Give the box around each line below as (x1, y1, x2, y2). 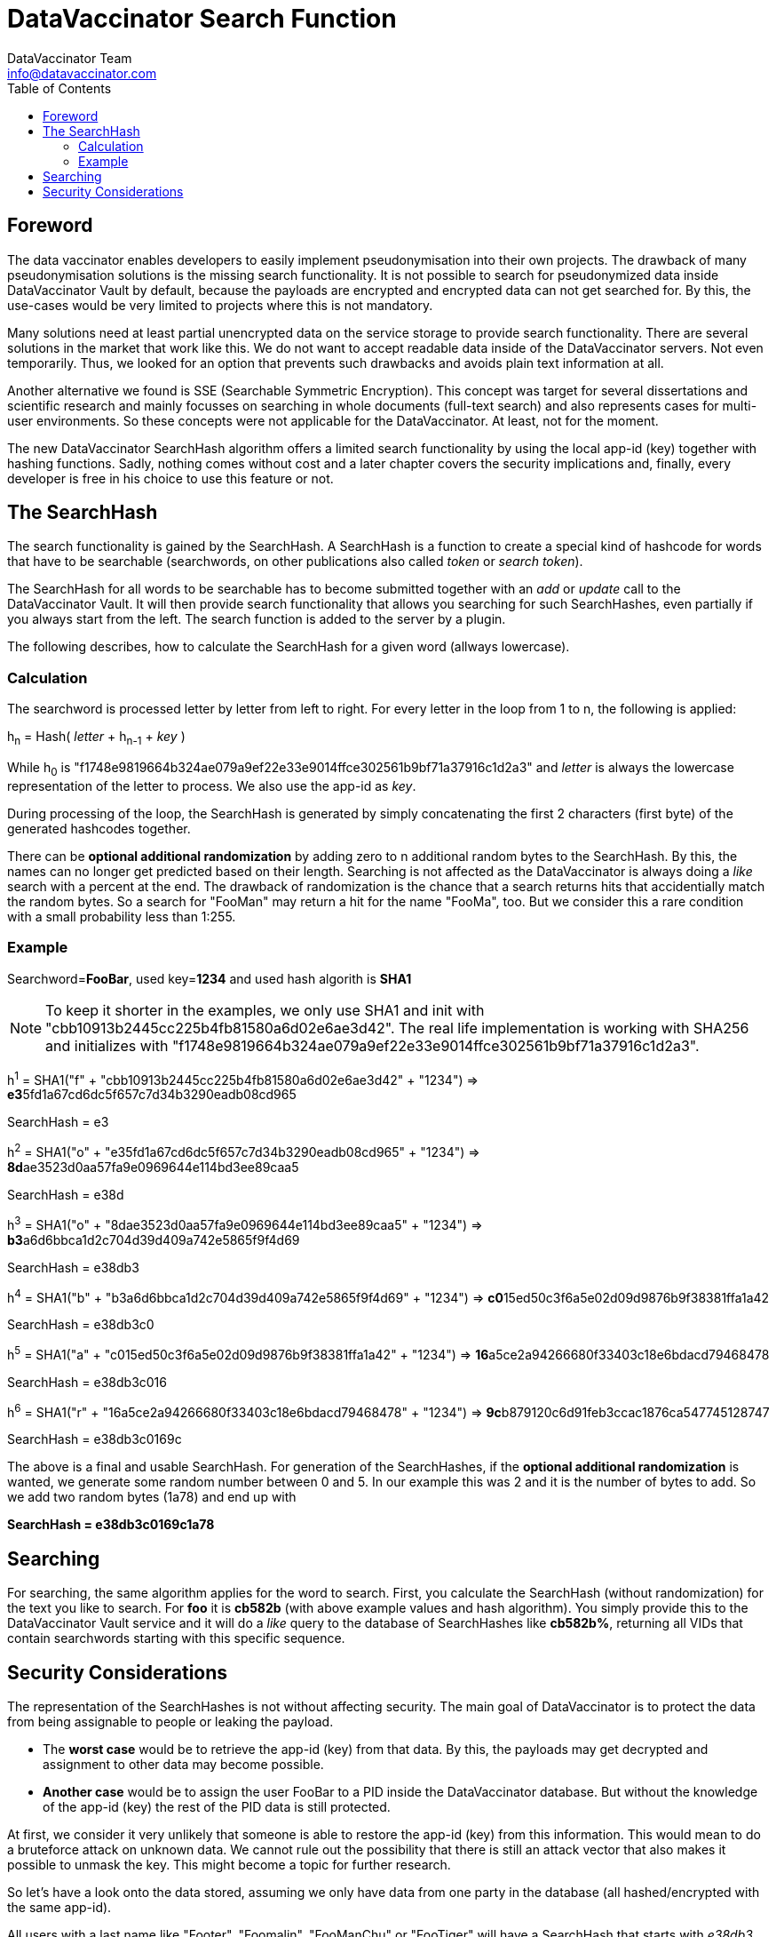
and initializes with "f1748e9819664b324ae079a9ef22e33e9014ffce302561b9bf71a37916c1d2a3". (45, 1036, 700, 1055)
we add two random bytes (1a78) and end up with (7, 1489, 297, 1505)
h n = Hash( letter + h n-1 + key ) (7, 729, 186, 747)
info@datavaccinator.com (7, 65, 157, 81)
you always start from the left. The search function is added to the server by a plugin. (7, 611, 506, 627)
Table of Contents (7, 80, 112, 96)
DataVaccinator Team (7, 50, 132, 66)
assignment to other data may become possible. (43, 1757, 324, 1773)
